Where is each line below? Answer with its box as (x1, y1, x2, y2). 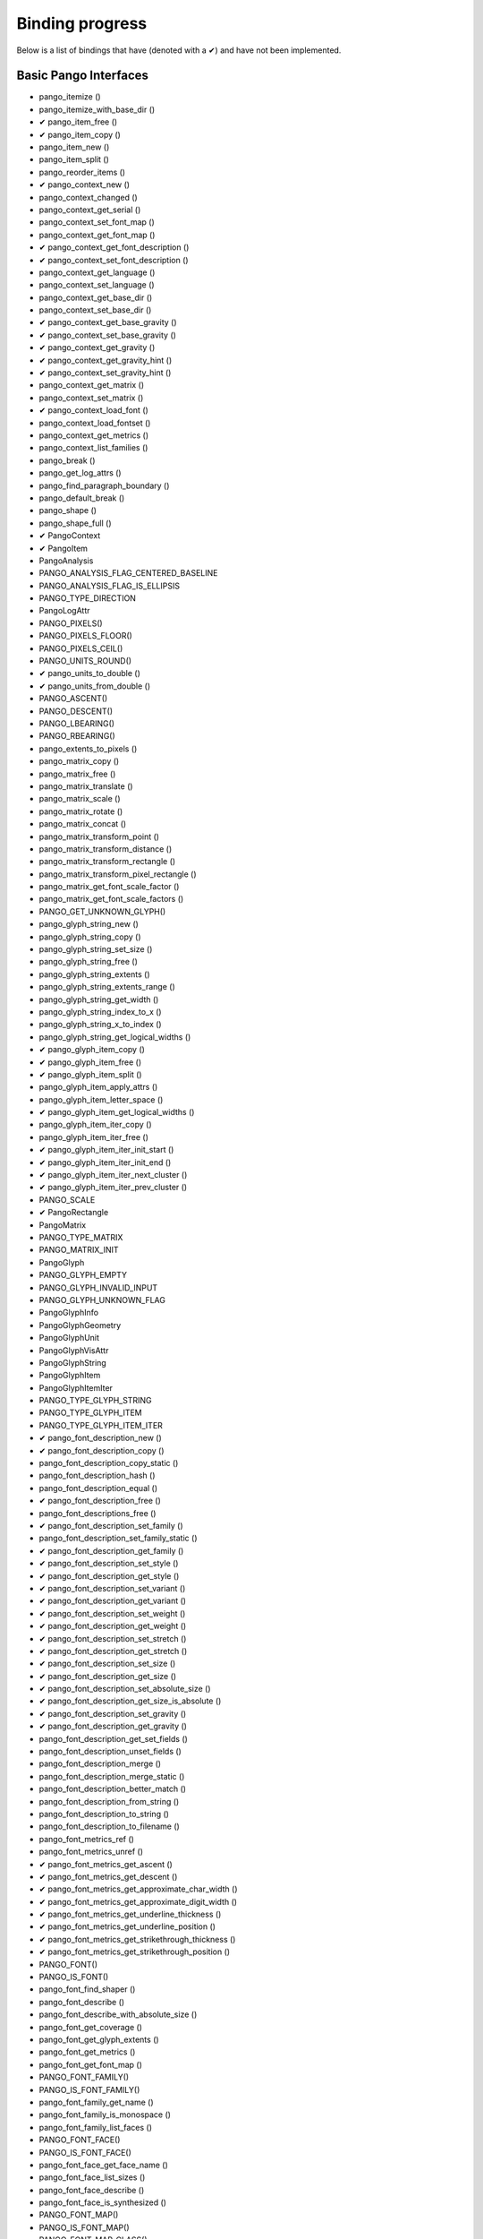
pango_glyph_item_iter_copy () (38, 1119, 152, 1130)
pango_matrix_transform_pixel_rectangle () (38, 869, 197, 879)
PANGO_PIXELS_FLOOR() (38, 631, 133, 641)
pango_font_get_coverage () (38, 2021, 143, 2032)
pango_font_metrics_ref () (38, 1833, 134, 1844)
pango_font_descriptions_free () (38, 1507, 157, 1518)
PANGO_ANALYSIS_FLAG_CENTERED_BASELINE (38, 568, 218, 579)
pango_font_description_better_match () (38, 1783, 187, 1795)
